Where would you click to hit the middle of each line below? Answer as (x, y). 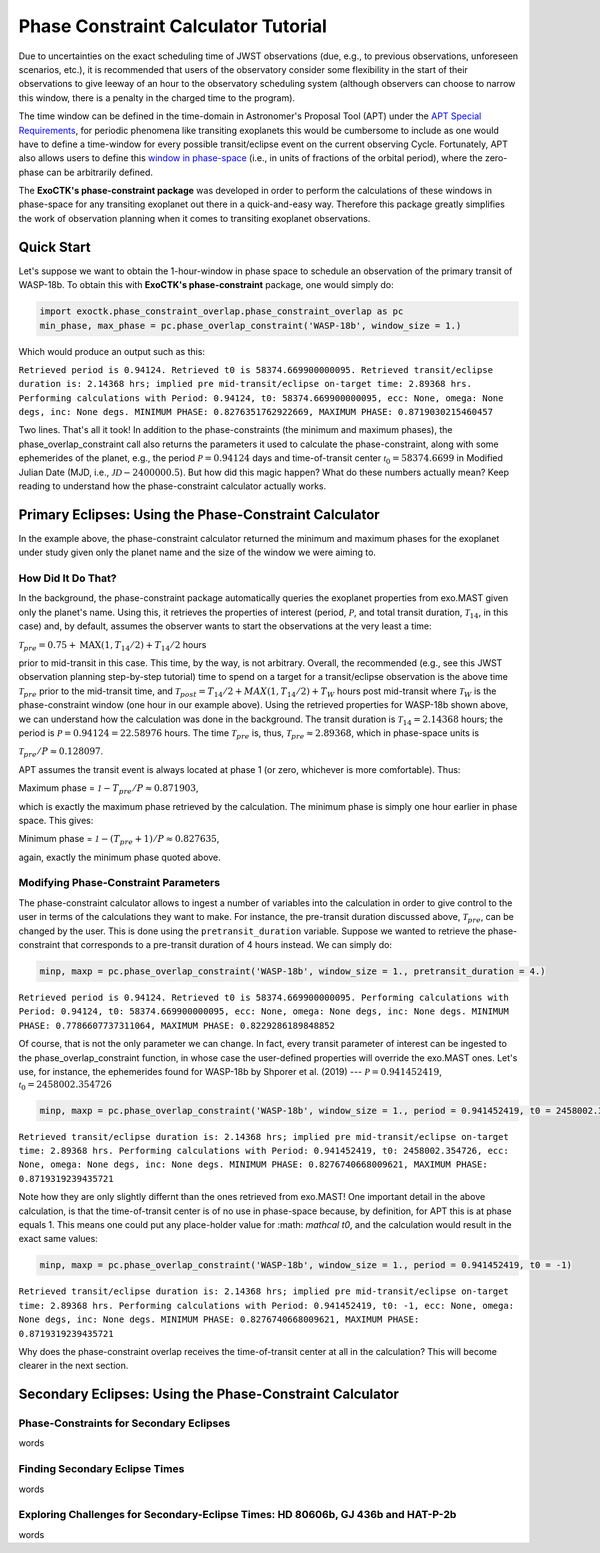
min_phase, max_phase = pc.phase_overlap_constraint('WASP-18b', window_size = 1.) (250, 325)
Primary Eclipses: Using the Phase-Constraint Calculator (199, 514)
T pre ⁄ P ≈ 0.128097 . (61, 752)
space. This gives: (56, 820)
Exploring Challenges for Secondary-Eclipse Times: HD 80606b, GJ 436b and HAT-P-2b (237, 1515)
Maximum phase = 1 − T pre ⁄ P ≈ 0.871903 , (108, 789)
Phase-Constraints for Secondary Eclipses (124, 1423)
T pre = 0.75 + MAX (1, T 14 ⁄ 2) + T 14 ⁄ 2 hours (112, 645)
